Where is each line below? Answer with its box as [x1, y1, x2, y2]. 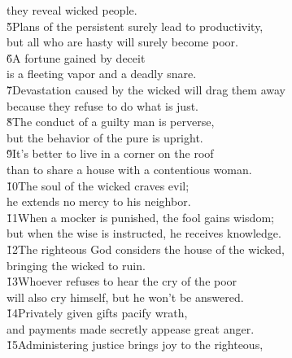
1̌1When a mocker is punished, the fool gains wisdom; [7, 208, 274, 225]
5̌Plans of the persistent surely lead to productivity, [7, 17, 264, 34]
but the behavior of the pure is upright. [7, 129, 203, 146]
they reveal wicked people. [7, 2, 137, 18]
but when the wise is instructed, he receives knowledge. [7, 225, 281, 242]
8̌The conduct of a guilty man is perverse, [7, 113, 215, 130]
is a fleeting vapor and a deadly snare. [7, 65, 197, 82]
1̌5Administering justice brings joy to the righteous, [7, 336, 264, 353]
